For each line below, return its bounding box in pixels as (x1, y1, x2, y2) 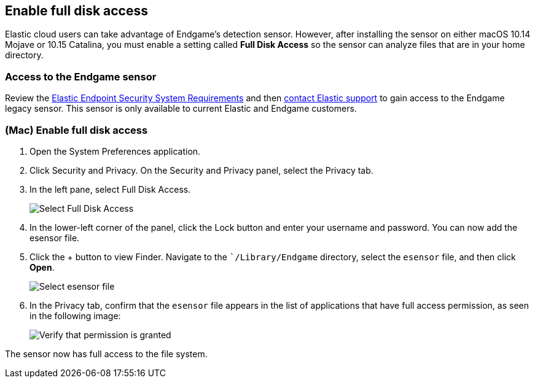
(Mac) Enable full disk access (5, 123, 148, 136)
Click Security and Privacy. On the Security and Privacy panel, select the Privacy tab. (29, 164, 373, 176)
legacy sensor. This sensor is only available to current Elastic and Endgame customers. (5, 103, 357, 114)
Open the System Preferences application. (29, 145, 201, 157)
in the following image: (29, 310, 121, 321)
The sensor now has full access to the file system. (5, 348, 208, 359)
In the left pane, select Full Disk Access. (29, 184, 191, 195)
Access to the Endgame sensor (5, 70, 157, 83)
